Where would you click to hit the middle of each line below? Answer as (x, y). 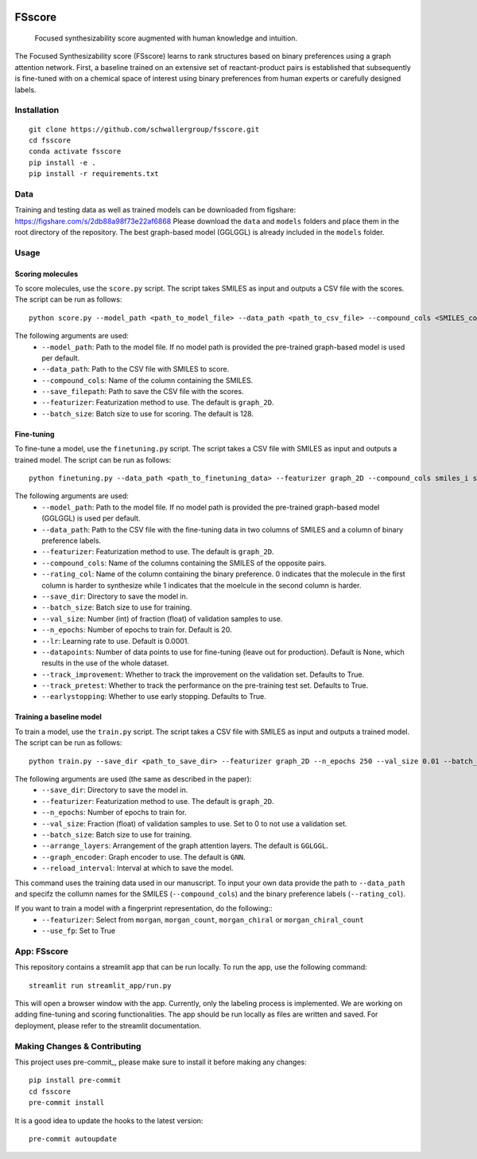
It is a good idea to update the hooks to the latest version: (109, 1120)
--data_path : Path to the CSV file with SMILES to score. (136, 369)
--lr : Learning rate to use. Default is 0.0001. (116, 641)
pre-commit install (67, 1103)
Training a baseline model (58, 717)
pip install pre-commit (75, 1080)
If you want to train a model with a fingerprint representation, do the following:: (144, 908)
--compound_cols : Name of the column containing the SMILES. (147, 380)
